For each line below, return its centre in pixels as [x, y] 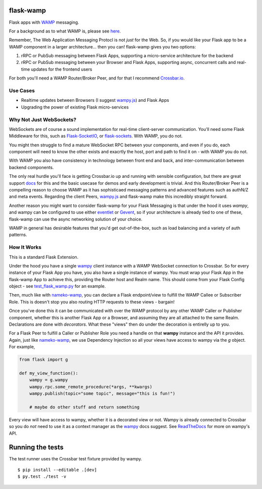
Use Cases [22, 91]
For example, [22, 347]
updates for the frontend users [61, 69]
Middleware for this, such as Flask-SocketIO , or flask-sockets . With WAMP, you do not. [96, 136]
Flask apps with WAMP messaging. [44, 22]
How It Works [25, 247]
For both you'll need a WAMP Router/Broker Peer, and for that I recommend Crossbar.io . [97, 78]
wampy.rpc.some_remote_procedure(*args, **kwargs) [91, 387]
